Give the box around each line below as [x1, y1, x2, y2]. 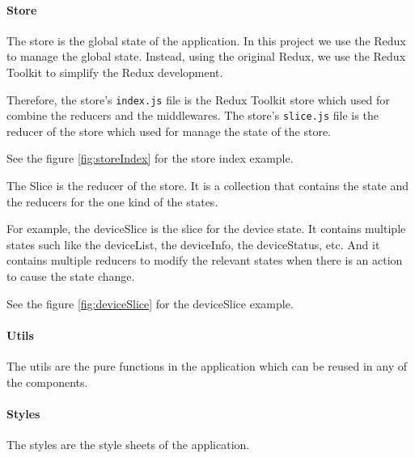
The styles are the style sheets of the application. [6, 436, 250, 453]
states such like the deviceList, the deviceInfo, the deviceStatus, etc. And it [6, 235, 380, 252]
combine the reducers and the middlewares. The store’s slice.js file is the [6, 107, 379, 124]
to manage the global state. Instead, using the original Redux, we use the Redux [6, 48, 406, 65]
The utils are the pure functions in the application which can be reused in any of [6, 358, 408, 375]
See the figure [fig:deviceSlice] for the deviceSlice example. [6, 295, 294, 312]
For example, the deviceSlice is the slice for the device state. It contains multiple [6, 220, 406, 237]
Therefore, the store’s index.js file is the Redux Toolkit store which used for [6, 91, 390, 108]
